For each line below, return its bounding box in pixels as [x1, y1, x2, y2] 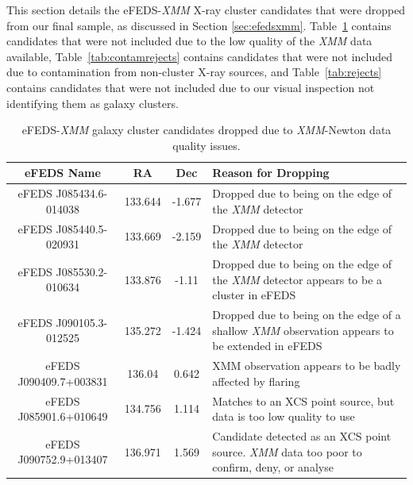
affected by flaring [212, 372, 300, 389]
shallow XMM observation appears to [212, 321, 394, 338]
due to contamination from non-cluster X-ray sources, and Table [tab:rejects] [6, 64, 382, 80]
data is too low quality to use [212, 408, 355, 425]
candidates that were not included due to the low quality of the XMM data [6, 33, 372, 49]
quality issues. [172, 137, 241, 153]
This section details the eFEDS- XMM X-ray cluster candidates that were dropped [6, 2, 406, 17]
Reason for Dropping [212, 164, 330, 181]
